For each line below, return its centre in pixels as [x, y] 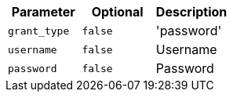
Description [191, 12]
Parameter [43, 12]
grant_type [39, 31]
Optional [117, 12]
